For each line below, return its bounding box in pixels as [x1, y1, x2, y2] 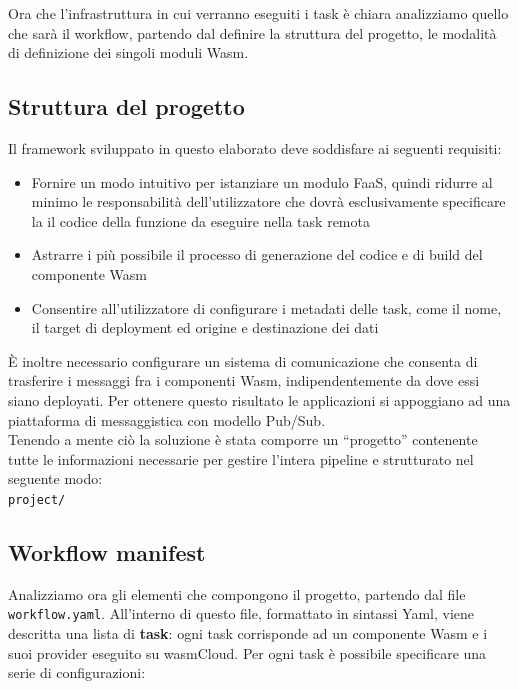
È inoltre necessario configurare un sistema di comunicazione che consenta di [8, 350, 478, 371]
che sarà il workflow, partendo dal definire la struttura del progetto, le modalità [8, 22, 497, 43]
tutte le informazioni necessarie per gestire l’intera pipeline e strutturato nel [8, 448, 474, 469]
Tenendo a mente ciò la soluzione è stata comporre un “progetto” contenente [8, 429, 478, 450]
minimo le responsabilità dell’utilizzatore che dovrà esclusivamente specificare [31, 191, 506, 212]
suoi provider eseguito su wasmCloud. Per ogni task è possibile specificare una [8, 642, 487, 663]
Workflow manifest [8, 536, 206, 567]
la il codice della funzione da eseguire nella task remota [31, 210, 370, 231]
